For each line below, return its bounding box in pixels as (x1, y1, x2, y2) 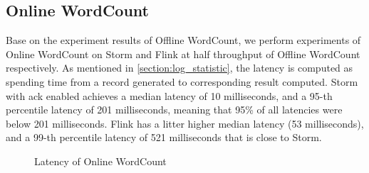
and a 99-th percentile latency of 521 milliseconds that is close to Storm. (6, 130, 322, 145)
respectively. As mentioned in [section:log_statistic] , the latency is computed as (6, 60, 353, 75)
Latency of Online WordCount (34, 153, 167, 168)
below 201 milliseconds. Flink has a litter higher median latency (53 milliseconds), (6, 116, 364, 130)
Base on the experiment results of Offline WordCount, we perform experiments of (6, 33, 361, 48)
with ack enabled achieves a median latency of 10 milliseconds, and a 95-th (6, 88, 333, 103)
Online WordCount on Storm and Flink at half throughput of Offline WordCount (6, 46, 360, 61)
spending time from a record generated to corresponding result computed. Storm (6, 74, 358, 89)
